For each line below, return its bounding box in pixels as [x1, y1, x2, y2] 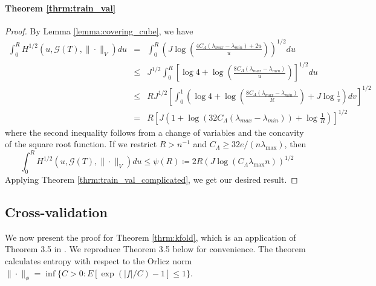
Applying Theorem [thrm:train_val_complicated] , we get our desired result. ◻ [5, 173, 298, 185]
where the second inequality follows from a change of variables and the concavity [5, 126, 304, 138]
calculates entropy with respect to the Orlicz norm [5, 254, 192, 267]
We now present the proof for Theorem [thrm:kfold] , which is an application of [5, 230, 296, 243]
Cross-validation [5, 202, 108, 221]
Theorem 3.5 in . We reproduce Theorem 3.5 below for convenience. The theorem [5, 243, 306, 255]
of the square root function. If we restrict [5, 138, 157, 150]
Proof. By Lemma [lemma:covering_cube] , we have [5, 24, 193, 37]
